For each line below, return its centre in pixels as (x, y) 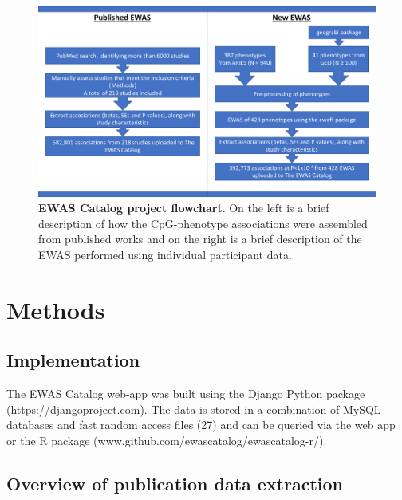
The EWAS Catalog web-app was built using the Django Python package (186, 394)
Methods (56, 309)
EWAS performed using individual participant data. (165, 254)
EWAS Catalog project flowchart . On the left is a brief (184, 208)
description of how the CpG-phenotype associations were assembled (203, 223)
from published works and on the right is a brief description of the (200, 239)
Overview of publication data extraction (175, 483)
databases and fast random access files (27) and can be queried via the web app (201, 425)
